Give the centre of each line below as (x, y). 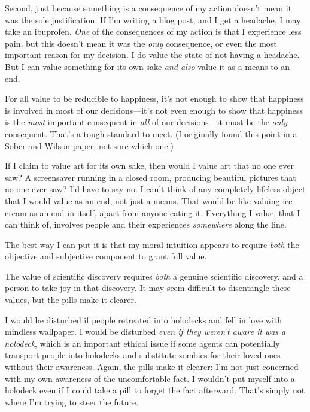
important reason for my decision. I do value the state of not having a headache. (152, 55)
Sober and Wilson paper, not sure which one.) (89, 145)
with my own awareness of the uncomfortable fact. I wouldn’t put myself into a (150, 378)
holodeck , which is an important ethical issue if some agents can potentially (142, 343)
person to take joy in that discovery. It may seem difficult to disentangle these (148, 288)
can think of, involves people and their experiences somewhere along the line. (146, 224)
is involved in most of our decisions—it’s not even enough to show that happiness (154, 110)
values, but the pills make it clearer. (71, 300)
